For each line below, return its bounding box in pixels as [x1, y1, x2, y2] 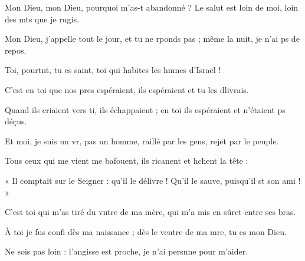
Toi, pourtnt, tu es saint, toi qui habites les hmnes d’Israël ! [5, 64, 221, 76]
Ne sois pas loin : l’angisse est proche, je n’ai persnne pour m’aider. [5, 245, 248, 257]
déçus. [5, 115, 27, 127]
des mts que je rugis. [5, 12, 79, 25]
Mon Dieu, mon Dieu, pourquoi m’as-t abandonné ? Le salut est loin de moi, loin [5, 1, 299, 13]
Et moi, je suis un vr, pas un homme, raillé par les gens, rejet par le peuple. [5, 134, 279, 147]
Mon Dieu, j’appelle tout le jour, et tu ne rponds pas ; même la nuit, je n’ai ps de [5, 32, 300, 45]
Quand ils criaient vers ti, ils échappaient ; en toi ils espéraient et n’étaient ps [5, 103, 286, 115]
